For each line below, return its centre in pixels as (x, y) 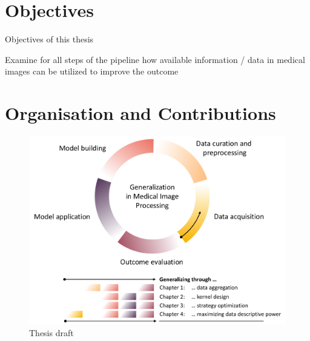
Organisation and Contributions (140, 113)
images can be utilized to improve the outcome (92, 71)
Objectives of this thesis (49, 39)
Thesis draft (51, 333)
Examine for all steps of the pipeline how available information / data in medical (155, 59)
